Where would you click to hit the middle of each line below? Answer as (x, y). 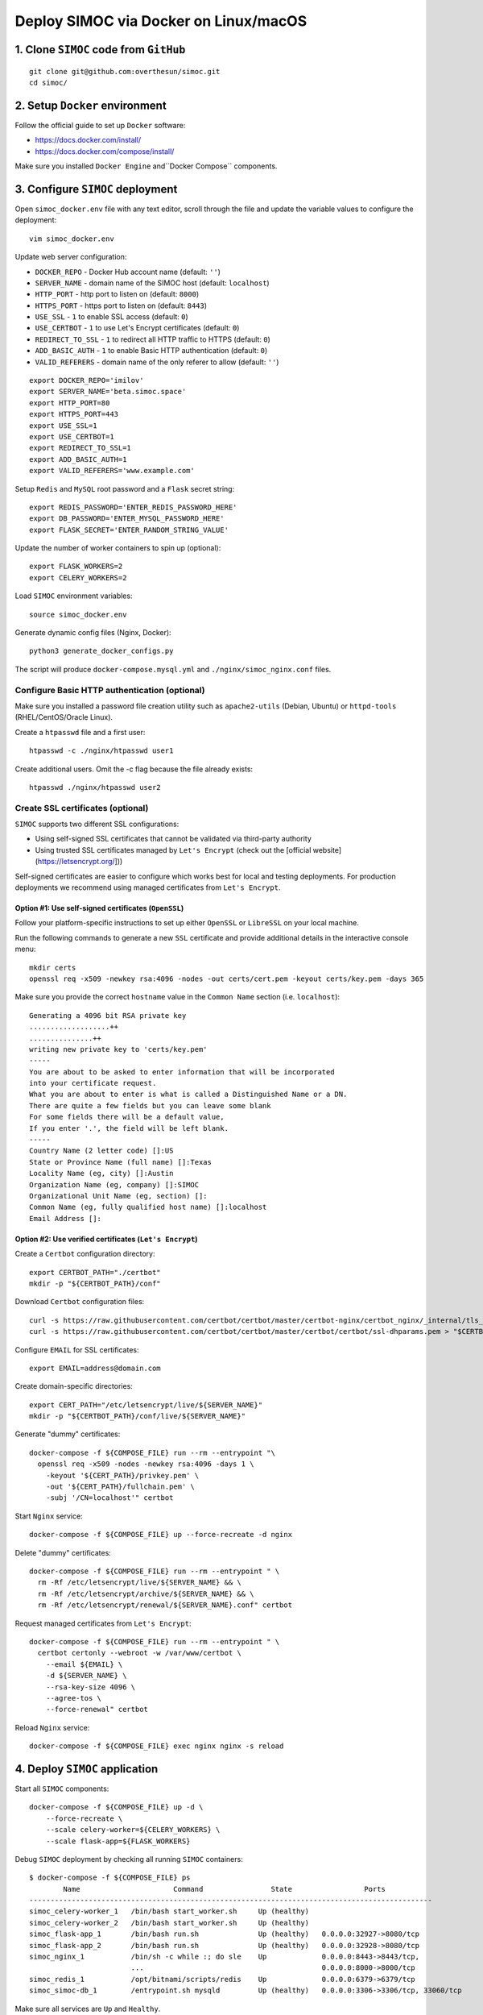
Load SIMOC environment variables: (74, 596)
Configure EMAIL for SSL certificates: (77, 1349)
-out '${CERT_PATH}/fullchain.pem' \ (120, 1487)
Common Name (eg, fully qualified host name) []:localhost (148, 1207)
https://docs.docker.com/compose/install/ (105, 151)
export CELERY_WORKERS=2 (78, 577)
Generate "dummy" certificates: (68, 1434)
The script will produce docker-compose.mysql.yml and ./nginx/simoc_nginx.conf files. (173, 669)
